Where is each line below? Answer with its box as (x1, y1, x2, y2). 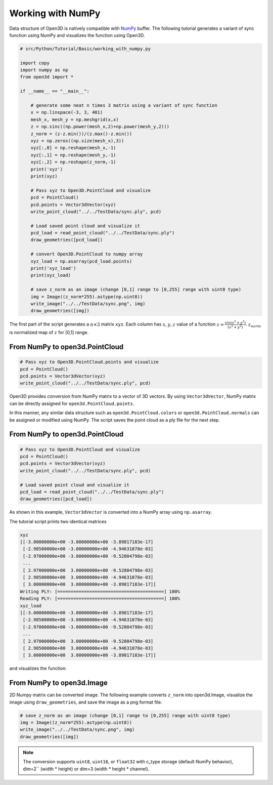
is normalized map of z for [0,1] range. (9, 329, 88, 336)
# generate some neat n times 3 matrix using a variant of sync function (30, 103, 217, 108)
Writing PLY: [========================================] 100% (20, 589, 180, 594)
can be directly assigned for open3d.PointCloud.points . (9, 400, 134, 406)
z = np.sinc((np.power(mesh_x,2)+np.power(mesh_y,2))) (30, 124, 169, 130)
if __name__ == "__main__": (20, 89, 89, 94)
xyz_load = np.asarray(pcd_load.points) (30, 258, 132, 264)
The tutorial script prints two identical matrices (9, 518, 107, 524)
